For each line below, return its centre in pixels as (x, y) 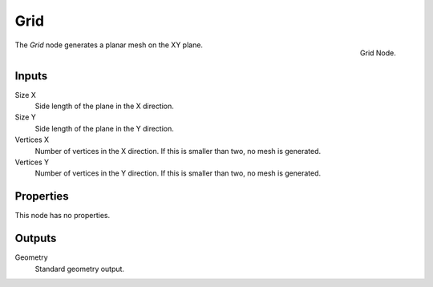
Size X (25, 95)
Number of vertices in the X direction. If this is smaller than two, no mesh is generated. (178, 151)
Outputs (36, 238)
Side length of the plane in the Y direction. (104, 128)
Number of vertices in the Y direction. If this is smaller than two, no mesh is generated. (178, 173)
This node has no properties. (63, 216)
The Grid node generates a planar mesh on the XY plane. (109, 45)
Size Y (25, 117)
